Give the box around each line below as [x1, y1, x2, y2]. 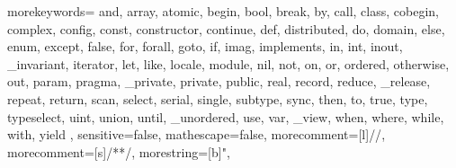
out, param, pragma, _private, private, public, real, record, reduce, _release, [7, 72, 431, 91]
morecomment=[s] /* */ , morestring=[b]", [7, 142, 230, 161]
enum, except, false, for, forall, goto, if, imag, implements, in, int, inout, [7, 37, 403, 56]
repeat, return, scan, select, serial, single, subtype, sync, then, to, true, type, [7, 89, 428, 108]
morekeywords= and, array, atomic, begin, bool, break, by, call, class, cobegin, [7, 2, 439, 20]
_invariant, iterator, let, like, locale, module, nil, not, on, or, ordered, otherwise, [7, 54, 450, 73]
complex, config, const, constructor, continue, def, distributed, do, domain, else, [7, 19, 445, 38]
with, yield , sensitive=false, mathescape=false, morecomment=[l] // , [7, 125, 386, 144]
